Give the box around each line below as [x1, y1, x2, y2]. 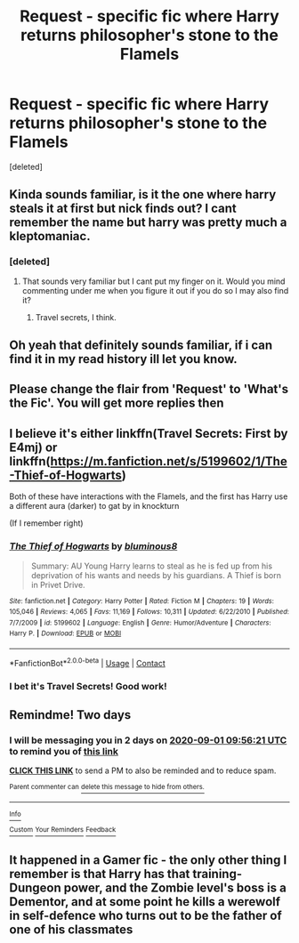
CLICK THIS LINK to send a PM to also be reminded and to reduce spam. [9, 765, 277, 776]
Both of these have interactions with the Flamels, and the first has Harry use [9, 491, 288, 502]
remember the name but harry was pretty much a [9, 215, 287, 230]
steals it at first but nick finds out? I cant [9, 201, 238, 216]
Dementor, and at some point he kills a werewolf [9, 894, 281, 909]
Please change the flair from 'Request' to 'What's [9, 382, 289, 397]
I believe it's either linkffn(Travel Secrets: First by [9, 425, 288, 441]
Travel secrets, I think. [35, 311, 117, 322]
